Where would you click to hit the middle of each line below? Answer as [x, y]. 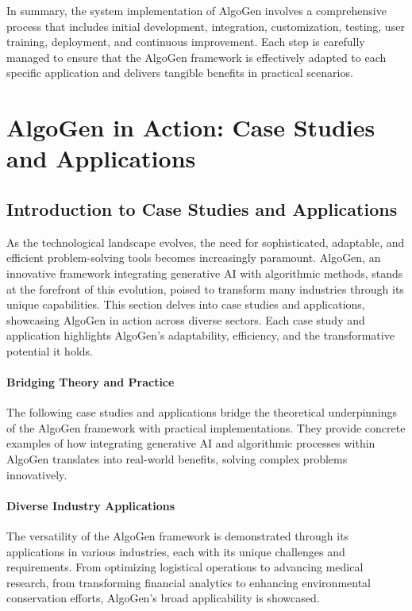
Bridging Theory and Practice [90, 382]
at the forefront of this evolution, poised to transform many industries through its [205, 288]
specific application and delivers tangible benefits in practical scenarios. [180, 73]
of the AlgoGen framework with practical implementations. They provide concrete [206, 427]
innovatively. [37, 474]
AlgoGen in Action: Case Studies [191, 127]
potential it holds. [50, 350]
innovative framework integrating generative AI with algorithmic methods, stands [205, 273]
